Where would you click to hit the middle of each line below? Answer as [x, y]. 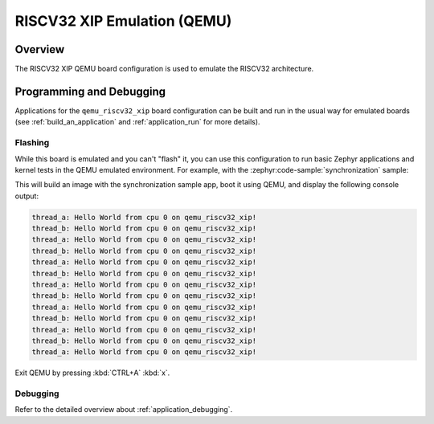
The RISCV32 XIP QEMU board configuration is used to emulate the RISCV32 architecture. [164, 69]
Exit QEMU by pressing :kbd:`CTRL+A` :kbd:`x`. [92, 373]
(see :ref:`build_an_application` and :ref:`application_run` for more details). [137, 122]
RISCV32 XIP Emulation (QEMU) [123, 21]
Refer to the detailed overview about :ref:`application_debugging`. [124, 410]
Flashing [32, 143]
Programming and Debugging [90, 91]
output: [27, 196]
